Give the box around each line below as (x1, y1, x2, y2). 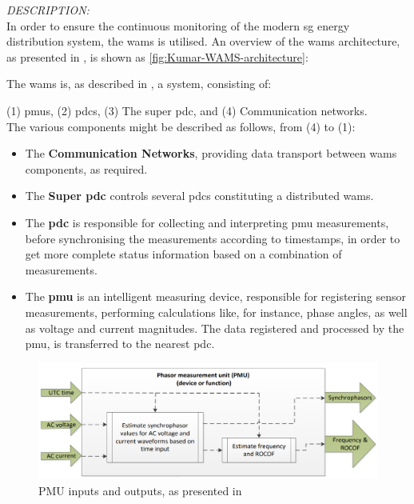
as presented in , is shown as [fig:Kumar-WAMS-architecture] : (6, 48, 309, 65)
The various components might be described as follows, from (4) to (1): (6, 118, 356, 134)
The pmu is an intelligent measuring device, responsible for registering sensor (25, 288, 406, 305)
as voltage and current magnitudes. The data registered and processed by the (25, 319, 404, 336)
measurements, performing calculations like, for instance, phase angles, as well (25, 303, 408, 320)
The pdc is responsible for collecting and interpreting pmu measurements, (25, 214, 389, 230)
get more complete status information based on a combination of (25, 246, 342, 262)
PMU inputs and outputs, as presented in (38, 482, 242, 498)
